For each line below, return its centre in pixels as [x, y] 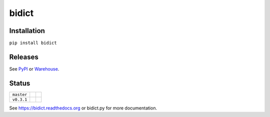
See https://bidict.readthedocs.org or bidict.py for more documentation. [83, 108]
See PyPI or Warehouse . [34, 69]
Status [20, 83]
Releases [24, 57]
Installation [27, 31]
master [20, 94]
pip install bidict [33, 43]
